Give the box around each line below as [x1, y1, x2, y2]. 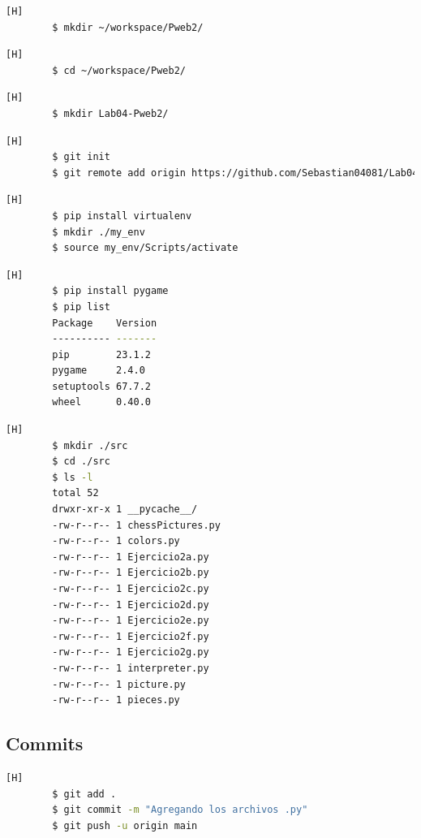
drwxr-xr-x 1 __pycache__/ [52, 503, 198, 516]
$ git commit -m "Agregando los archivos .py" [52, 804, 308, 816]
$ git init [52, 151, 110, 163]
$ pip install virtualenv [52, 209, 192, 222]
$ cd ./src [52, 456, 110, 468]
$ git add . [52, 788, 117, 800]
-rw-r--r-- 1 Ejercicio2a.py [52, 551, 209, 563]
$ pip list [52, 300, 110, 313]
